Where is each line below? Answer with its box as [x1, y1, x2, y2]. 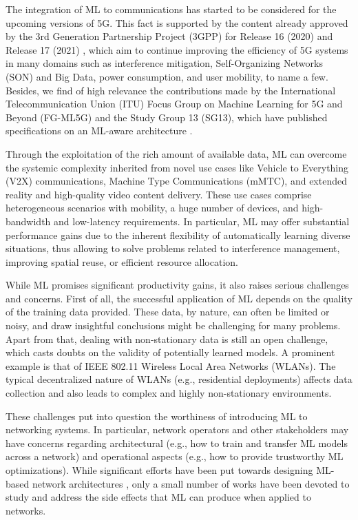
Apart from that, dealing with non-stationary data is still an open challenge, [6, 331, 328, 346]
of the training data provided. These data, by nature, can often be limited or [6, 304, 330, 319]
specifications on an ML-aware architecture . [6, 123, 193, 138]
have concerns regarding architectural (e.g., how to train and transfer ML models [6, 435, 348, 450]
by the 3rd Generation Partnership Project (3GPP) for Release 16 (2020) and [6, 29, 333, 43]
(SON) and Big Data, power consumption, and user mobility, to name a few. [6, 69, 328, 83]
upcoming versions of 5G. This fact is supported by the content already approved [6, 15, 348, 30]
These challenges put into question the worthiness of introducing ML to [6, 408, 308, 423]
